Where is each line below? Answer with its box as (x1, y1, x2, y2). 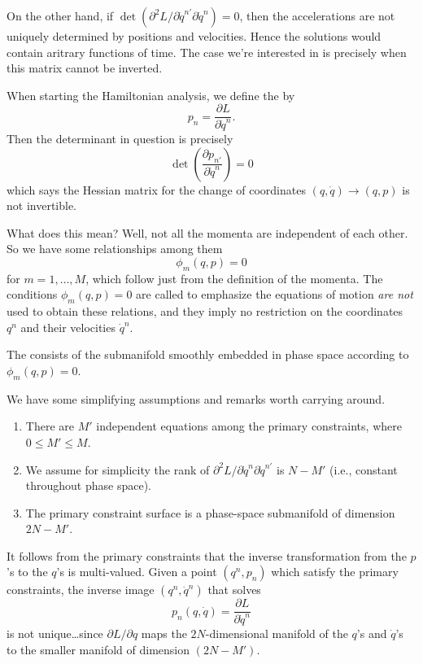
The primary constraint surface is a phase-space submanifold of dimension (25, 504, 395, 521)
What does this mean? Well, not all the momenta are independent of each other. (7, 224, 408, 241)
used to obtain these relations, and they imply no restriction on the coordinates (7, 303, 403, 320)
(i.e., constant (329, 461, 398, 478)
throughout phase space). (25, 477, 152, 494)
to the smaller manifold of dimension (7, 640, 190, 657)
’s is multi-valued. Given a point (56, 563, 217, 580)
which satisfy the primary (271, 563, 399, 580)
